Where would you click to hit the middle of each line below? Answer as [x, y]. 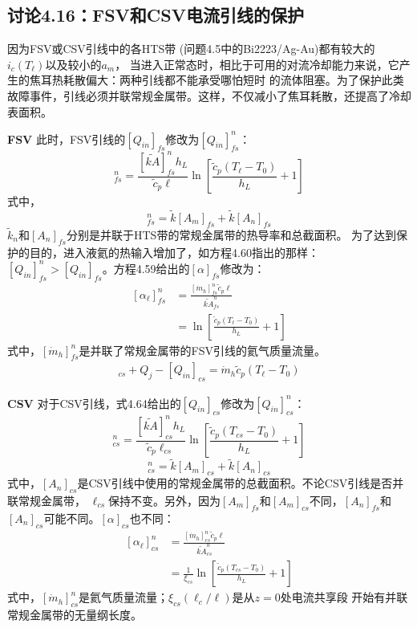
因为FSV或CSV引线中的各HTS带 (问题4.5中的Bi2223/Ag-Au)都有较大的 [191, 49]
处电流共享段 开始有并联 [344, 597]
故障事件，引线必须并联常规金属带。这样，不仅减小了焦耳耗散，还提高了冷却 [209, 95]
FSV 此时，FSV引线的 [67, 139]
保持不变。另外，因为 [164, 500]
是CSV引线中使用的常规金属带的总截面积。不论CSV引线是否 [235, 483]
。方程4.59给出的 [146, 268]
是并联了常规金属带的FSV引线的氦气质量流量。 [202, 350]
